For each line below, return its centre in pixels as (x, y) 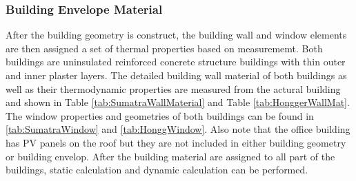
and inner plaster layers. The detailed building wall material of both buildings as (176, 75)
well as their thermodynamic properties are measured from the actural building (173, 88)
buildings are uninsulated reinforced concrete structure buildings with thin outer (176, 62)
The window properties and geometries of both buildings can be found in (160, 115)
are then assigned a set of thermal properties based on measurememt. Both (164, 48)
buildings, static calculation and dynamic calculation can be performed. (157, 170)
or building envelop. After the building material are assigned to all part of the (170, 156)
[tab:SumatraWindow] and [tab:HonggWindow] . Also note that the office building (178, 129)
